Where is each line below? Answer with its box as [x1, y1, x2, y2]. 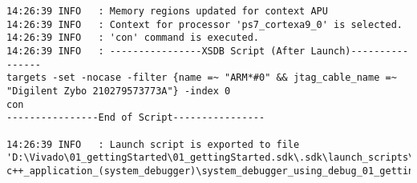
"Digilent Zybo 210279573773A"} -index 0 [6, 85, 231, 97]
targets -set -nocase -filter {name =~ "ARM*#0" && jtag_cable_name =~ [6, 72, 397, 84]
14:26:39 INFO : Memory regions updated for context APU [6, 6, 328, 17]
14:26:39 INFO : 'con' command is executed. [6, 32, 259, 44]
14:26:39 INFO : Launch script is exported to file [6, 138, 300, 150]
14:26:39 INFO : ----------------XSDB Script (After [6, 45, 306, 57]
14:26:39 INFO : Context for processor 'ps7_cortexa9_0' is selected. [6, 18, 403, 30]
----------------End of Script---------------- [6, 112, 265, 124]
